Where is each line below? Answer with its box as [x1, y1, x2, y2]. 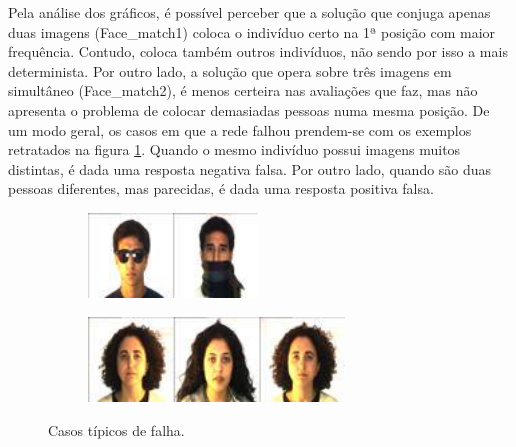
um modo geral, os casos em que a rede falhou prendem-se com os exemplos [8, 119, 472, 140]
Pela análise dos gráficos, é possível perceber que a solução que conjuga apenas [8, 2, 491, 22]
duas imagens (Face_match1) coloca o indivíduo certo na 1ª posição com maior [8, 21, 496, 42]
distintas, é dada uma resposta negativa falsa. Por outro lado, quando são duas [8, 158, 492, 179]
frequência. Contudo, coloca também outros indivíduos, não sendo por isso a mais [8, 41, 508, 62]
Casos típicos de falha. [48, 419, 185, 440]
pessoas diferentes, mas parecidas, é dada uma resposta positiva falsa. [8, 178, 434, 199]
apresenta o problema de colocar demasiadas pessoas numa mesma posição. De [8, 99, 490, 120]
